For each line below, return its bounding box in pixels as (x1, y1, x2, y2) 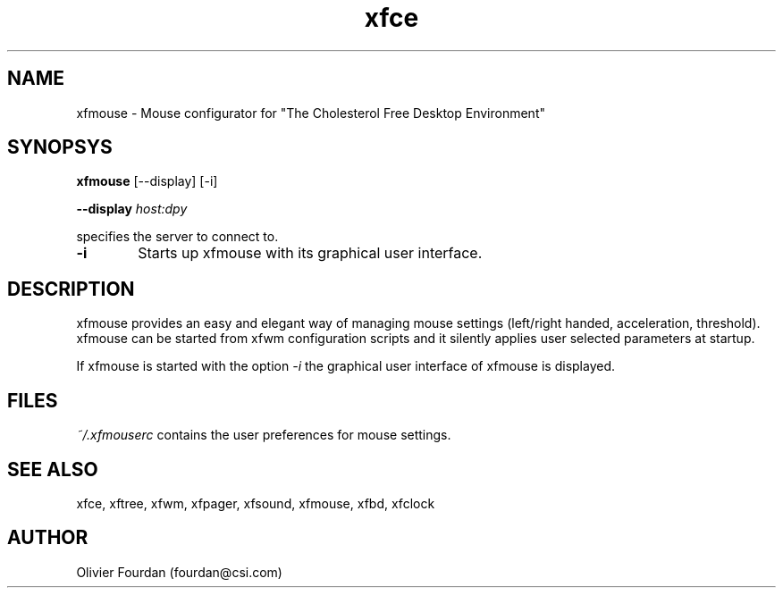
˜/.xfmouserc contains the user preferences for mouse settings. (76, 427, 451, 443)
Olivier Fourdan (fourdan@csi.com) (76, 564, 282, 580)
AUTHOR (7, 526, 88, 549)
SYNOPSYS (7, 136, 113, 159)
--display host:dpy (76, 201, 188, 217)
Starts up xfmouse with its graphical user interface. (138, 244, 483, 263)
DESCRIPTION (7, 277, 135, 300)
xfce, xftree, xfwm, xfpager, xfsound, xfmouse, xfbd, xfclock (76, 495, 435, 511)
